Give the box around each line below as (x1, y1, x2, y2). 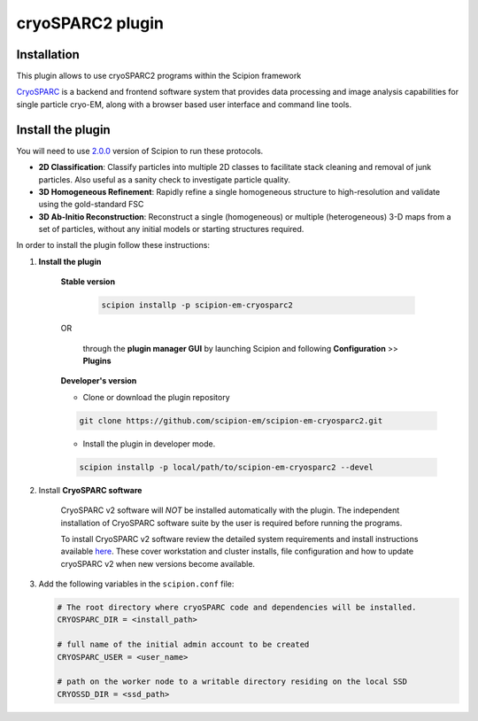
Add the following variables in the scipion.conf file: (38, 578, 235, 589)
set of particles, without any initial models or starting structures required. (38, 224, 305, 235)
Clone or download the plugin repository (82, 392, 230, 402)
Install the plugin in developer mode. (82, 438, 216, 449)
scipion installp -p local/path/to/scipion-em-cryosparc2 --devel (79, 461, 374, 472)
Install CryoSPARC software (38, 485, 143, 495)
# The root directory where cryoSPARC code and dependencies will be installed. (57, 602, 417, 613)
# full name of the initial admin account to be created (57, 640, 310, 650)
